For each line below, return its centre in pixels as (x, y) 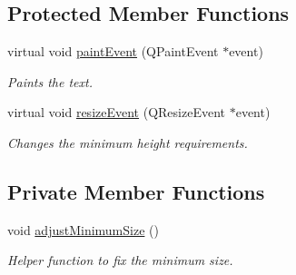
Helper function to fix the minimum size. (120, 260)
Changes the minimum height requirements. (128, 142)
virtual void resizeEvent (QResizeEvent (116, 112)
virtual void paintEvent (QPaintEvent (113, 51)
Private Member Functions (136, 191)
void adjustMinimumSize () (83, 229)
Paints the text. (50, 81)
